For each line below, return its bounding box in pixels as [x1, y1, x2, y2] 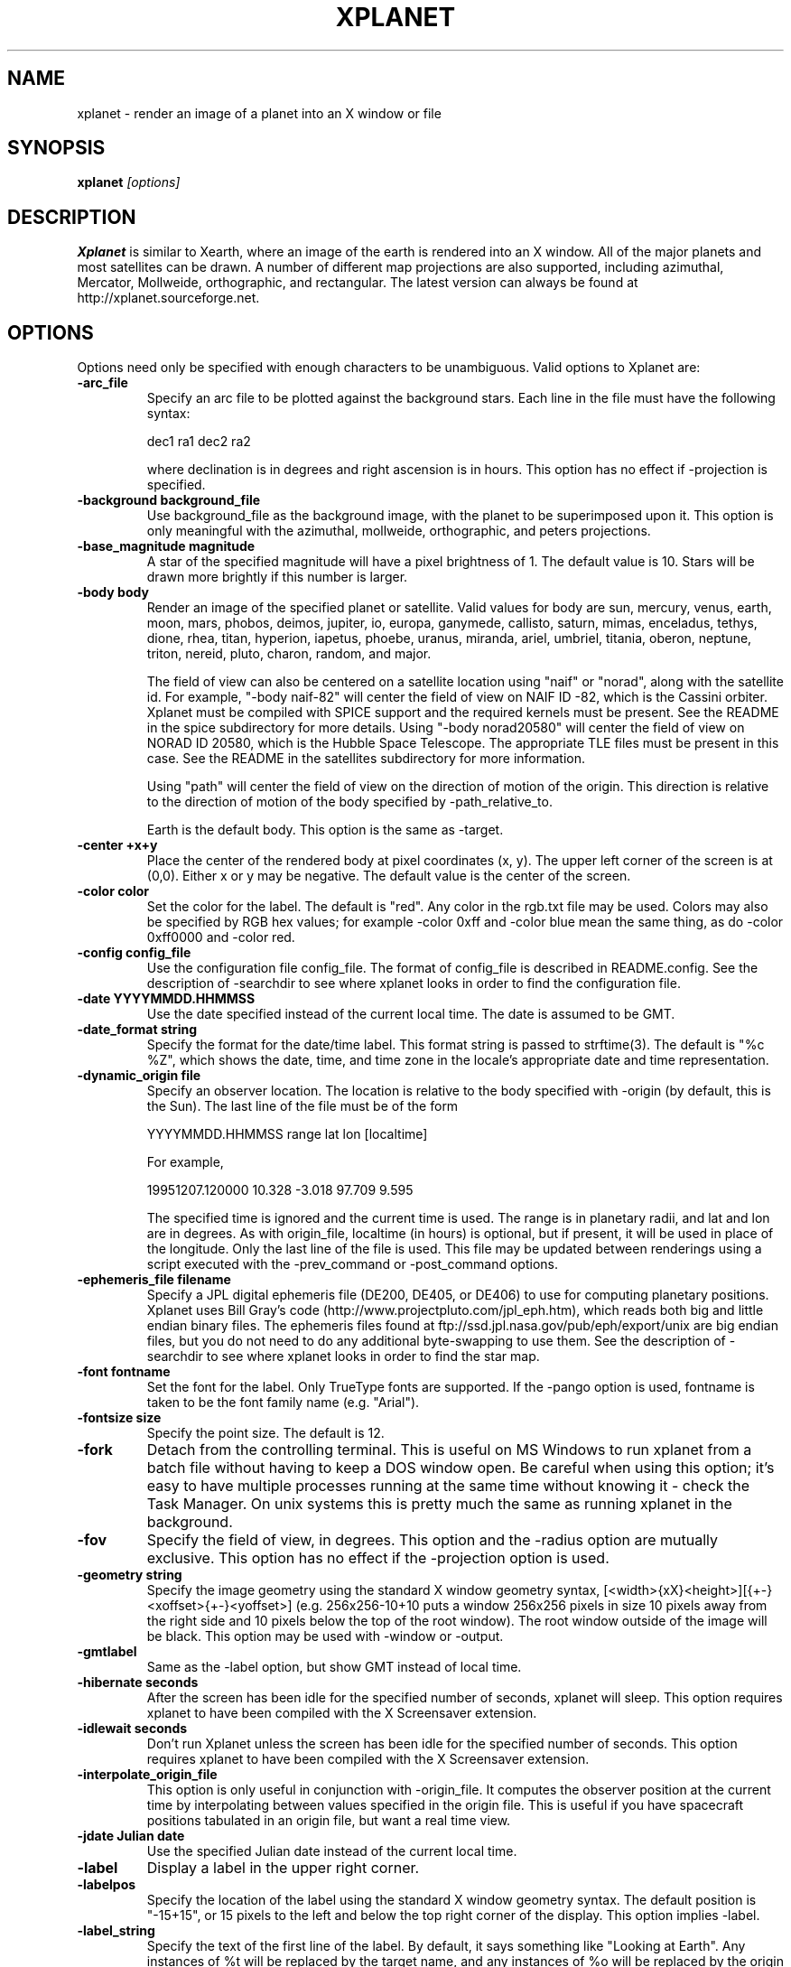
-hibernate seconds [77, 1674, 199, 1691]
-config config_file [77, 945, 191, 961]
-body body [77, 584, 149, 601]
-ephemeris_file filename [77, 1272, 231, 1288]
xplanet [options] [77, 174, 181, 191]
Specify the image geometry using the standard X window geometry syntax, [146, 1582, 600, 1599]
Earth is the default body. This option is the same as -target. [146, 822, 504, 838]
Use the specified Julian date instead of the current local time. [146, 1843, 517, 1860]
